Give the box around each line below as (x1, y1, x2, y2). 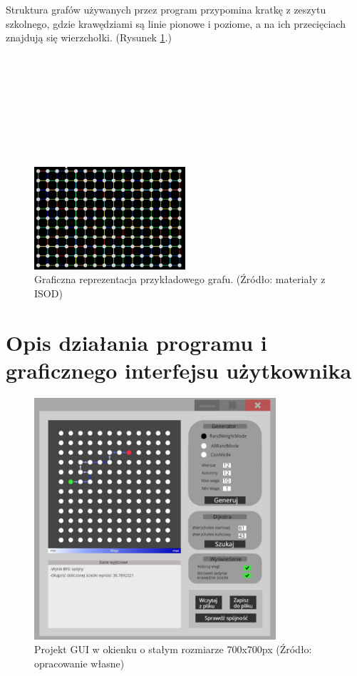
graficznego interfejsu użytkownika (6, 355, 352, 384)
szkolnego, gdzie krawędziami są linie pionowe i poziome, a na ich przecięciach (6, 16, 346, 31)
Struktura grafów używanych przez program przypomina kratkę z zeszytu (6, 2, 326, 16)
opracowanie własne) (34, 656, 125, 671)
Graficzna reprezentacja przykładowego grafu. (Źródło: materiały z (34, 272, 326, 287)
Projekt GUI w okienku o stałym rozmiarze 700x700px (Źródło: (34, 642, 312, 657)
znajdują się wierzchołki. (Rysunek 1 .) (6, 30, 172, 45)
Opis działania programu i (6, 327, 267, 357)
